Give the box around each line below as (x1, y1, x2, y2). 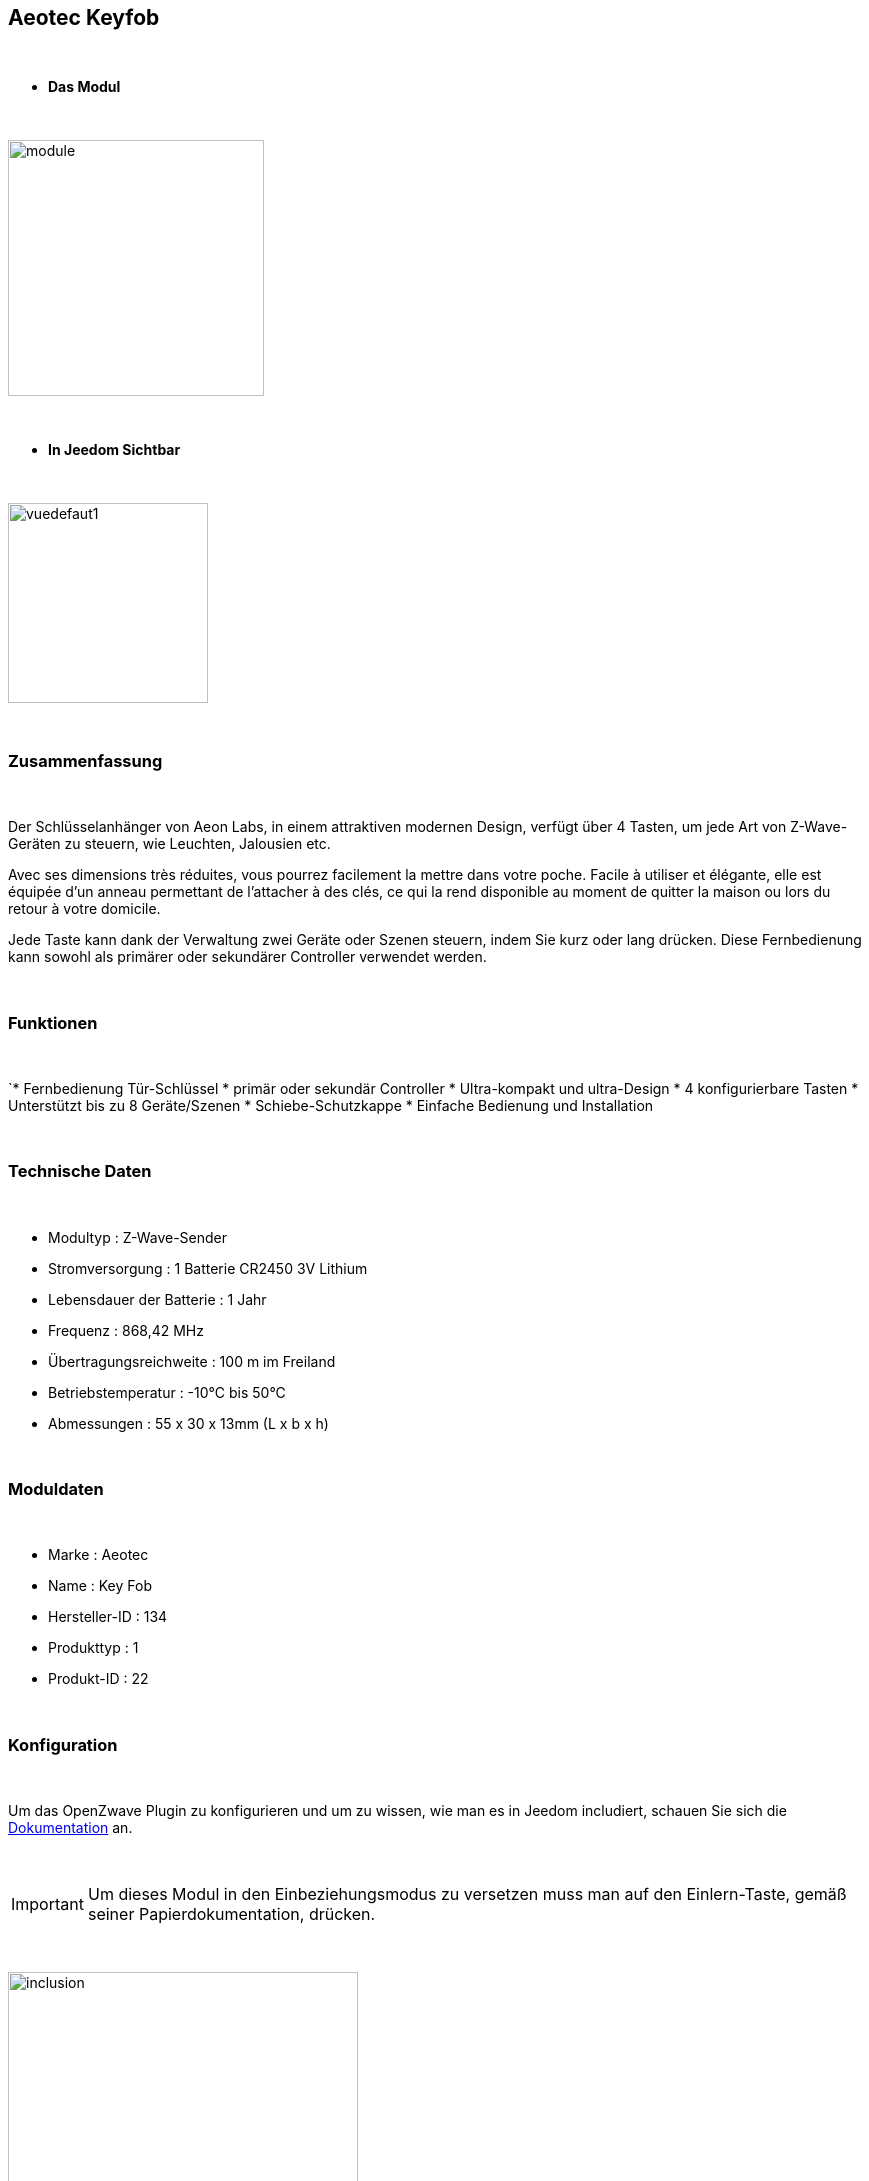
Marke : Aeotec (48, 1546, 149, 1564)
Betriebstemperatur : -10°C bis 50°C (48, 1383, 286, 1401)
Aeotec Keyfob (8, 5, 160, 30)
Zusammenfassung (8, 750, 163, 771)
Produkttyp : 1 (48, 1639, 139, 1657)
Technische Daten (8, 1161, 152, 1182)
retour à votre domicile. (8, 900, 161, 918)
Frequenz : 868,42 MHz (48, 1321, 205, 1339)
